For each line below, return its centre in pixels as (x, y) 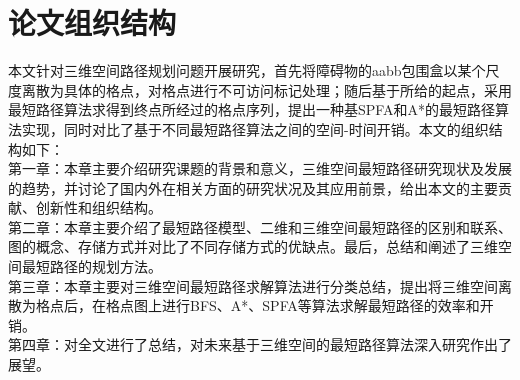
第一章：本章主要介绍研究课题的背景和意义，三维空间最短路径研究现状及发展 (260, 168)
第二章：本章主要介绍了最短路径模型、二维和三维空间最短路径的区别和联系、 (260, 226)
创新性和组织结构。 (98, 207)
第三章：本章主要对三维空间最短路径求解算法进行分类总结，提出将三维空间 (253, 285)
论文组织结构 (92, 22)
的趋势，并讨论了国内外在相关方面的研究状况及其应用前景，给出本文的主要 (253, 187)
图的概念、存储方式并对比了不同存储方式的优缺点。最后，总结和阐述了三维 (253, 246)
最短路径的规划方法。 (91, 266)
